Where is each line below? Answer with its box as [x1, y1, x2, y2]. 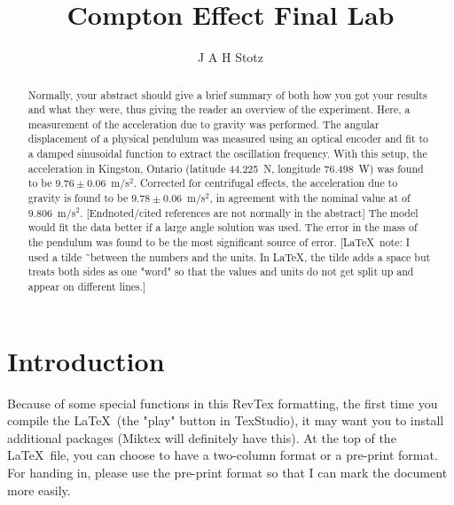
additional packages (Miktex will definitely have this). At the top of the [7, 428, 396, 447]
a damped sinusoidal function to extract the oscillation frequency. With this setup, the [27, 146, 427, 161]
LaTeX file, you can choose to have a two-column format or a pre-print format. [7, 446, 438, 464]
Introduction [7, 342, 165, 378]
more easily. [7, 480, 71, 499]
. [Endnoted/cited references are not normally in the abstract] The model [80, 205, 419, 220]
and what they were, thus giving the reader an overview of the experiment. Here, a [27, 102, 411, 117]
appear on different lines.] [27, 279, 146, 294]
